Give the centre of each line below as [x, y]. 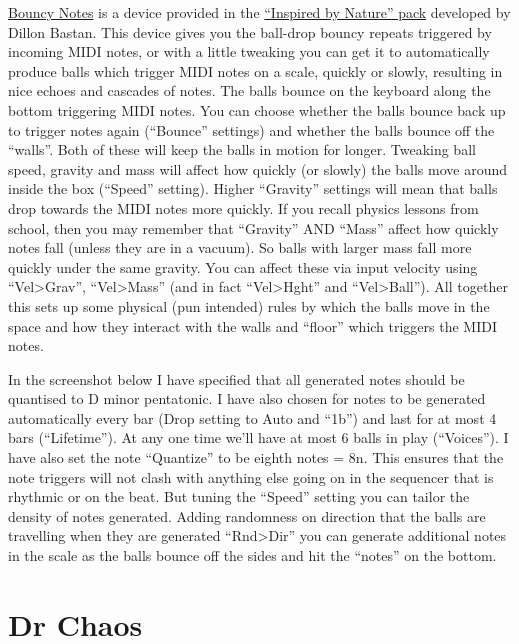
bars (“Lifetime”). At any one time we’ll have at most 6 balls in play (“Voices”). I [258, 437]
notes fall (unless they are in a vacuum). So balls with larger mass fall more [240, 247]
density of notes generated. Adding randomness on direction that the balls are [247, 515]
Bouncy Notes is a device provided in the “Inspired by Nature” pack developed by [259, 12]
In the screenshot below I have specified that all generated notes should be [236, 378]
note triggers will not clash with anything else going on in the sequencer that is [251, 476]
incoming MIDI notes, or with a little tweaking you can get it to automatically [249, 51]
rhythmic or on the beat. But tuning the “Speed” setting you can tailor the [239, 496]
